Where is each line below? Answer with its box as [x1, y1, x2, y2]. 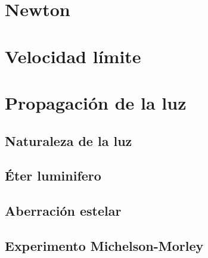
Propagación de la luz [5, 90, 187, 114]
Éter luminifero [5, 166, 101, 185]
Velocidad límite [5, 43, 141, 68]
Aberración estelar [5, 201, 122, 220]
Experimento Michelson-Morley [5, 236, 204, 254]
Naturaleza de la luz [5, 131, 132, 150]
